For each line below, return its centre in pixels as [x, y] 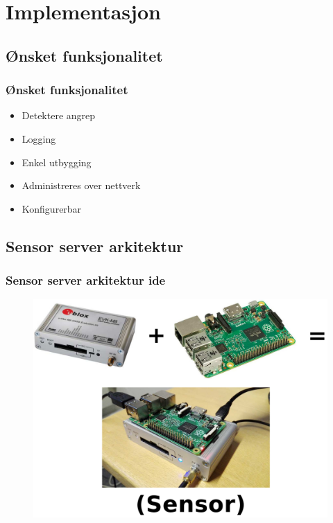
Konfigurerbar [52, 208]
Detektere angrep [59, 115]
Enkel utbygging [57, 162]
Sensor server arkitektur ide [86, 280]
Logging [39, 138]
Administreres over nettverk [81, 185]
